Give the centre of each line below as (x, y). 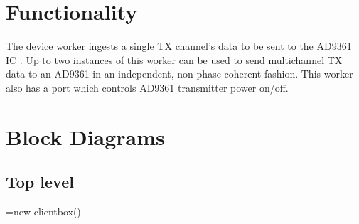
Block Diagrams (85, 136)
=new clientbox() (43, 212)
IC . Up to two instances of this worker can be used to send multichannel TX (174, 59)
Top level (40, 182)
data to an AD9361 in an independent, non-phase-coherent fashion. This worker (179, 74)
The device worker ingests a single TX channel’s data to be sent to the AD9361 (179, 46)
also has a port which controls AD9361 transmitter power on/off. (147, 87)
